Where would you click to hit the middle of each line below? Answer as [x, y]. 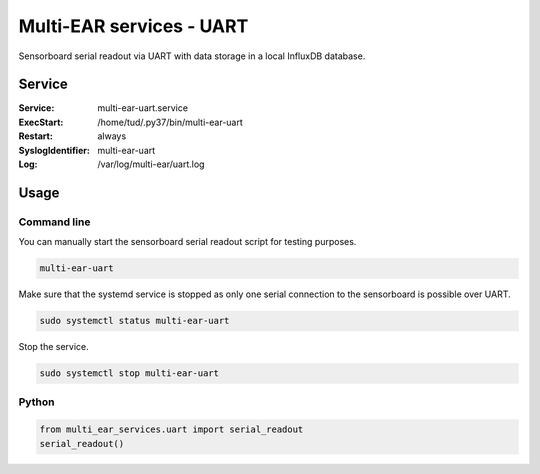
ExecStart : [41, 122]
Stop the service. [53, 347]
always [112, 136]
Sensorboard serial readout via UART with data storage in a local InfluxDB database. [192, 56]
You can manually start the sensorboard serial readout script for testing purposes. [187, 242]
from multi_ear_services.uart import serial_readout [171, 429]
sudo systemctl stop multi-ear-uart [129, 373]
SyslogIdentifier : [54, 150]
